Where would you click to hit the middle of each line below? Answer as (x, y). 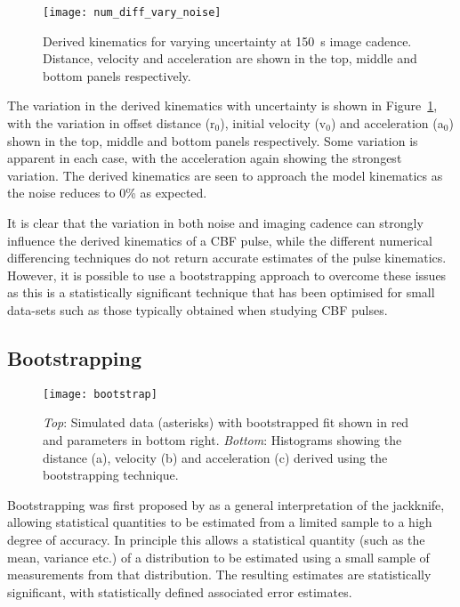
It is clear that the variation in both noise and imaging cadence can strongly (215, 223)
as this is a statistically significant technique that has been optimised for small (221, 292)
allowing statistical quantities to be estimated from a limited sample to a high (220, 522)
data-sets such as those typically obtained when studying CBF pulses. (198, 309)
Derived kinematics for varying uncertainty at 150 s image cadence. (227, 40)
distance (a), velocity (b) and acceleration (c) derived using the (215, 457)
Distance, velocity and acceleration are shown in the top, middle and (230, 58)
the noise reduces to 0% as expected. (107, 193)
